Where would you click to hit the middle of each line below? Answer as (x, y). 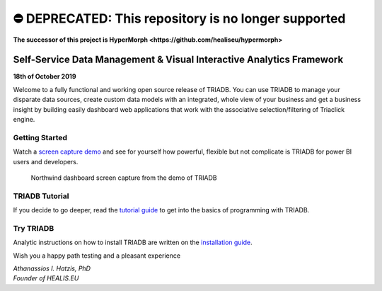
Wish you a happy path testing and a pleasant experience (97, 256)
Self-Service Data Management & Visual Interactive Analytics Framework (178, 60)
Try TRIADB (34, 228)
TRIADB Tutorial (41, 196)
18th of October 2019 (45, 76)
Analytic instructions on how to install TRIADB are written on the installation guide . (133, 242)
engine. (24, 120)
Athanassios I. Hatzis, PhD (52, 268)
